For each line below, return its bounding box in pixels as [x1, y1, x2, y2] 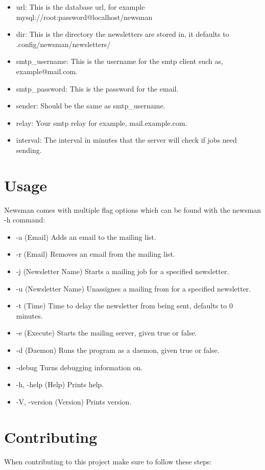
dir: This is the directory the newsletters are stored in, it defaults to [16, 29, 229, 39]
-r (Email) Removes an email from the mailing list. [16, 249, 175, 259]
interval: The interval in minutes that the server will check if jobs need [16, 135, 237, 145]
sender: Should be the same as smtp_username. [16, 100, 165, 111]
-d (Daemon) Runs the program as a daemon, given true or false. [16, 345, 220, 355]
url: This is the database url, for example [16, 2, 145, 12]
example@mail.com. [16, 65, 78, 76]
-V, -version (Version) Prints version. [16, 396, 132, 407]
